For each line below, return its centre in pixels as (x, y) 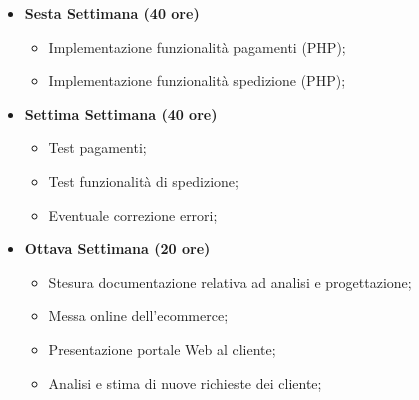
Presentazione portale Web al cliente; (162, 348)
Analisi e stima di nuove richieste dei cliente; (185, 382)
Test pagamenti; (97, 147)
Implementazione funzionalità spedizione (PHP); (197, 80)
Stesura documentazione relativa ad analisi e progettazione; (230, 281)
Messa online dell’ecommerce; (138, 315)
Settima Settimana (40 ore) (121, 113)
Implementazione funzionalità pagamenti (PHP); (197, 46)
